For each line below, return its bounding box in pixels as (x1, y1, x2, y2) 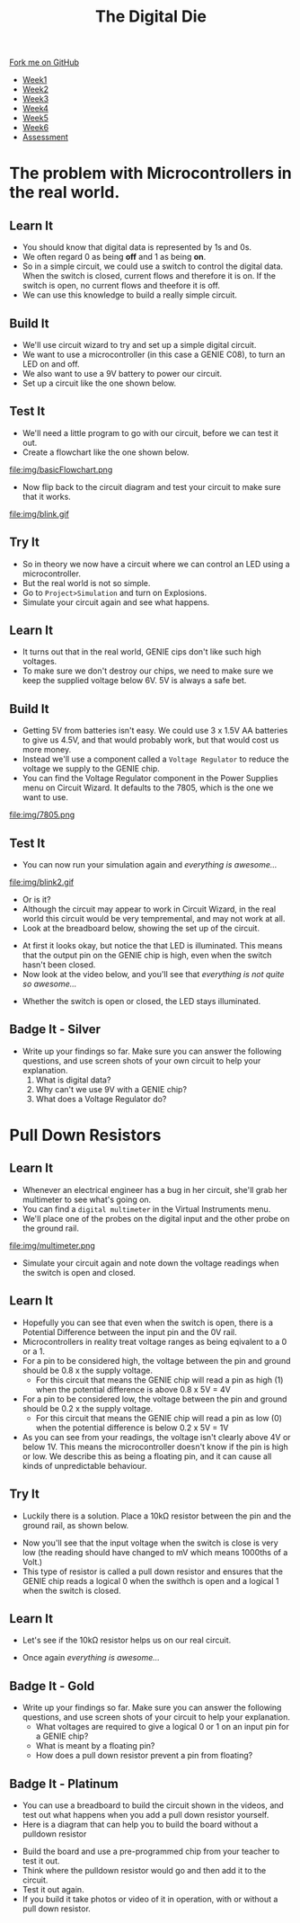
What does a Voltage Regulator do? (35, 1093, 167, 1104)
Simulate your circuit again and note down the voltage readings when (22, 1257, 279, 1269)
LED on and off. (22, 359, 80, 369)
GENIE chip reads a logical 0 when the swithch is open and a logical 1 (22, 1575, 279, 1586)
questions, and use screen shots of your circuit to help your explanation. (22, 1712, 290, 1723)
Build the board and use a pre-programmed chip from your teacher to (22, 1846, 280, 1856)
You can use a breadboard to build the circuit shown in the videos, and (22, 1800, 285, 1811)
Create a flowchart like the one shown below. (22, 447, 190, 458)
